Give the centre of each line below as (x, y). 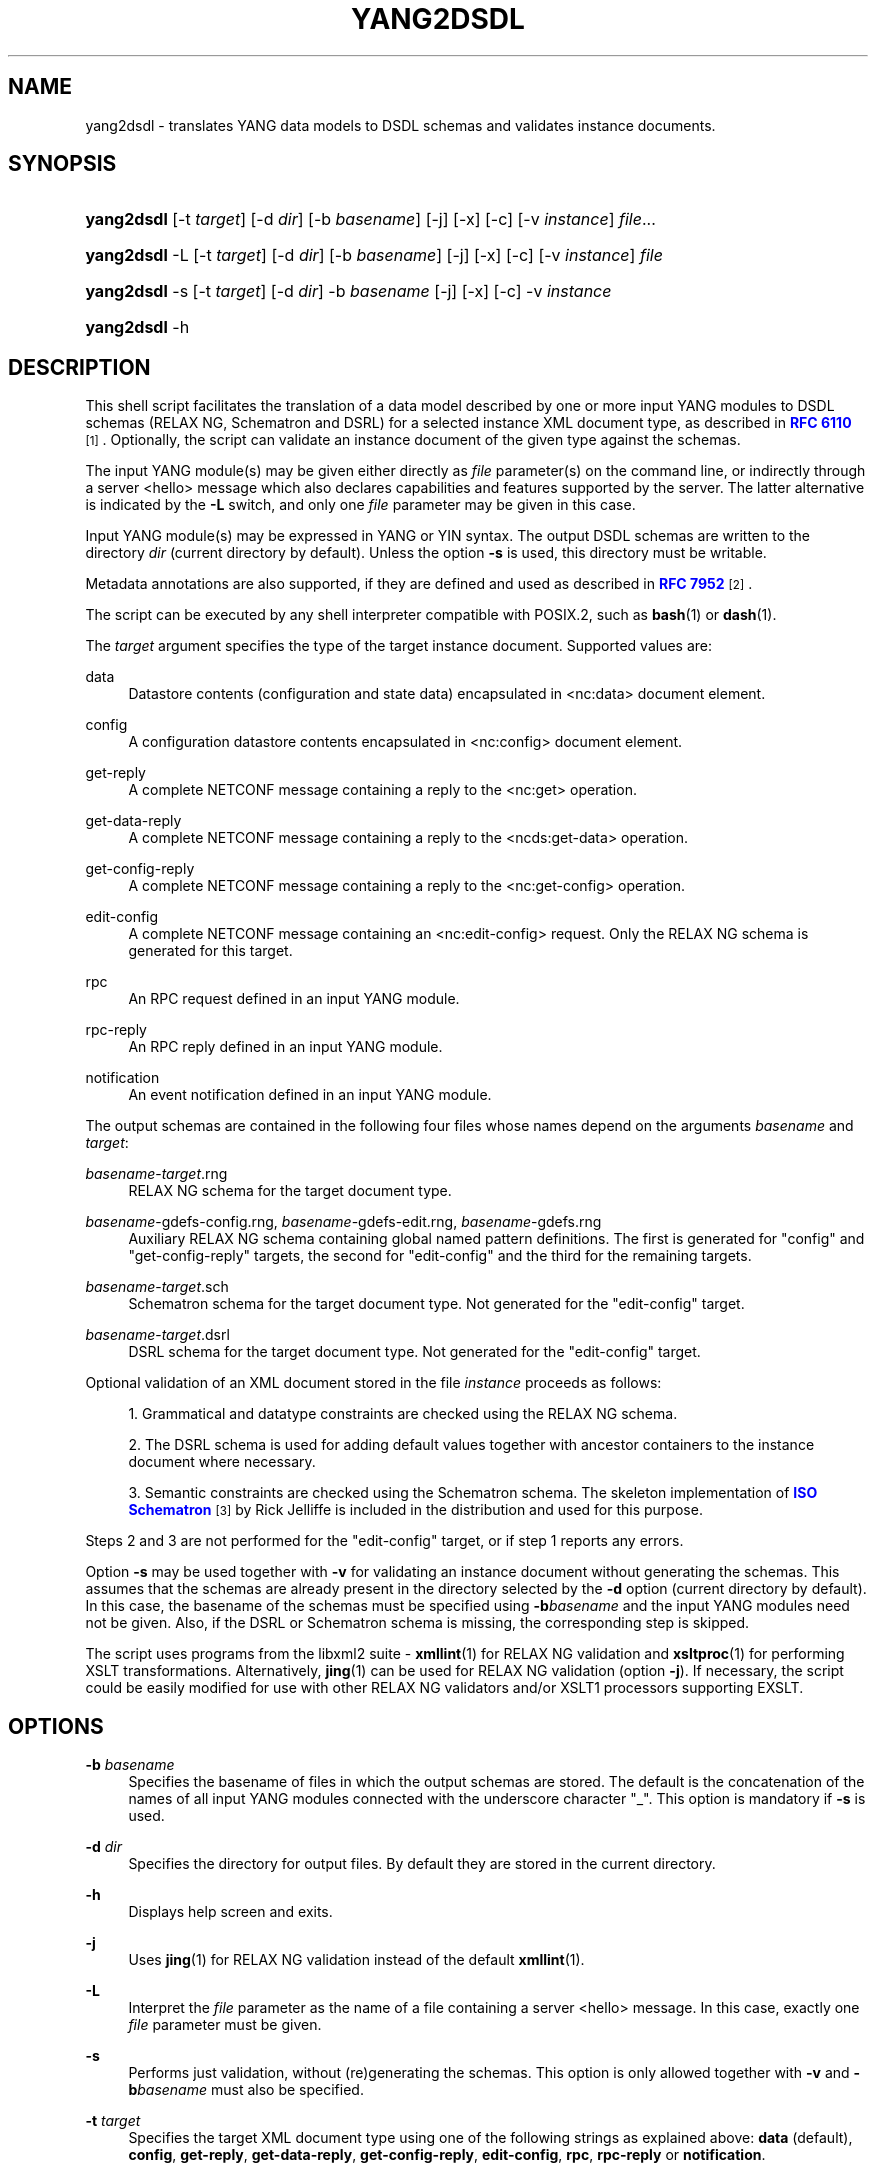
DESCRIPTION (79, 367)
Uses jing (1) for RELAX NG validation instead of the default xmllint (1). (356, 1960)
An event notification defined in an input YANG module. (310, 1095)
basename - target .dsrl (157, 1335)
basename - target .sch (157, 1287)
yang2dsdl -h (137, 327)
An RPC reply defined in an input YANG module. (285, 1047)
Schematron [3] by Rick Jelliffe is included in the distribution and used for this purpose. (415, 1510)
